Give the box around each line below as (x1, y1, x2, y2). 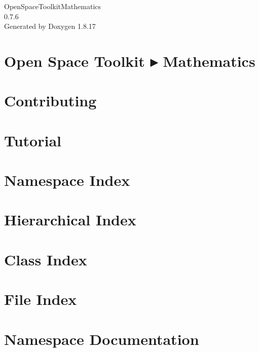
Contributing (4, 90, 97, 111)
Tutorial (4, 130, 62, 150)
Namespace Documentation (4, 328, 199, 349)
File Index (4, 289, 77, 309)
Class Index (4, 249, 87, 269)
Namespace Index (4, 170, 130, 190)
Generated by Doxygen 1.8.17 (4, 21, 96, 31)
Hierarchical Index (4, 209, 136, 230)
